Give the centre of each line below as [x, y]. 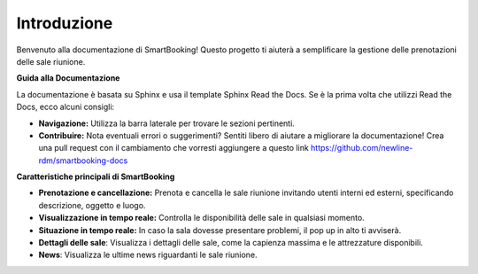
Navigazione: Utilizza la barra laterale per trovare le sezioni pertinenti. [167, 123]
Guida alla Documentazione [68, 78]
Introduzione [65, 23]
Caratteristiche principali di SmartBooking [96, 176]
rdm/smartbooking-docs [83, 160]
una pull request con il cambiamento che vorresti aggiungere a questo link [173, 148]
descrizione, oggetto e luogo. [92, 205]
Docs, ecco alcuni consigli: [66, 107]
